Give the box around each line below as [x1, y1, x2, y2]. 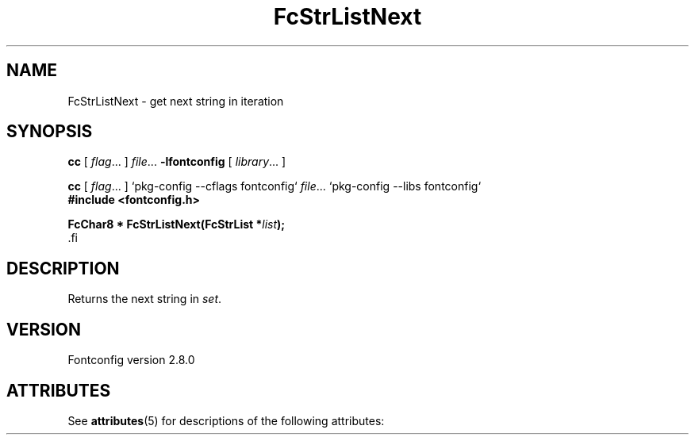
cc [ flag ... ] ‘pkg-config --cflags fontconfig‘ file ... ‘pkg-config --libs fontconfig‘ [67, 179, 482, 194]
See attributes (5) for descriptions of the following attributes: [67, 413, 385, 428]
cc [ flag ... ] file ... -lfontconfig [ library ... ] [67, 155, 286, 169]
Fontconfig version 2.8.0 [67, 353, 195, 367]
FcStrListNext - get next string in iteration [67, 94, 284, 108]
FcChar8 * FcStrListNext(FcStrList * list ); [67, 217, 286, 232]
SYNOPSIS [6, 121, 93, 142]
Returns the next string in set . [67, 292, 222, 306]
